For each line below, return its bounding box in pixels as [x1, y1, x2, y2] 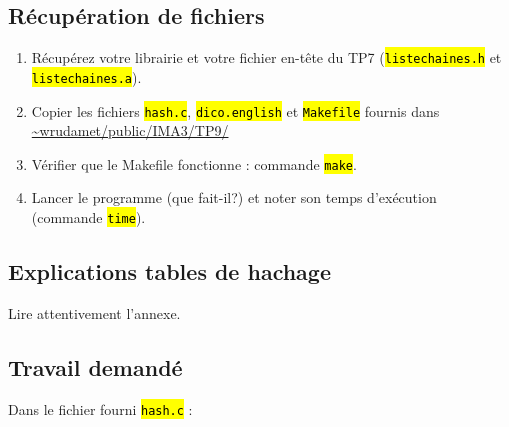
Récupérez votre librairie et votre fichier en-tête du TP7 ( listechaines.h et [31, 47, 502, 68]
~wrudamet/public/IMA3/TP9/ [31, 120, 229, 141]
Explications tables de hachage [8, 256, 331, 287]
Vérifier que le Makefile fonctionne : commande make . [31, 153, 357, 174]
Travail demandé [8, 351, 183, 382]
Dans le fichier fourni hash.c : [8, 398, 193, 419]
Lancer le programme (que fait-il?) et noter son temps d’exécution [31, 187, 437, 208]
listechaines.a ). [31, 66, 142, 87]
